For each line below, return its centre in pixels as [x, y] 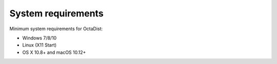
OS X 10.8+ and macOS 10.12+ [54, 52]
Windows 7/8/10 [39, 38]
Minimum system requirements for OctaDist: [56, 29]
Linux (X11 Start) [39, 45]
